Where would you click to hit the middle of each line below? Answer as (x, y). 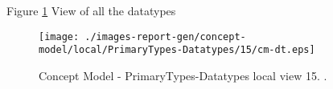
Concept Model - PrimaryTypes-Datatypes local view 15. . (183, 75)
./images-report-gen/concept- (165, 36)
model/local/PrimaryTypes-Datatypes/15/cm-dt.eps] (177, 50)
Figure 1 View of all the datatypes (91, 10)
